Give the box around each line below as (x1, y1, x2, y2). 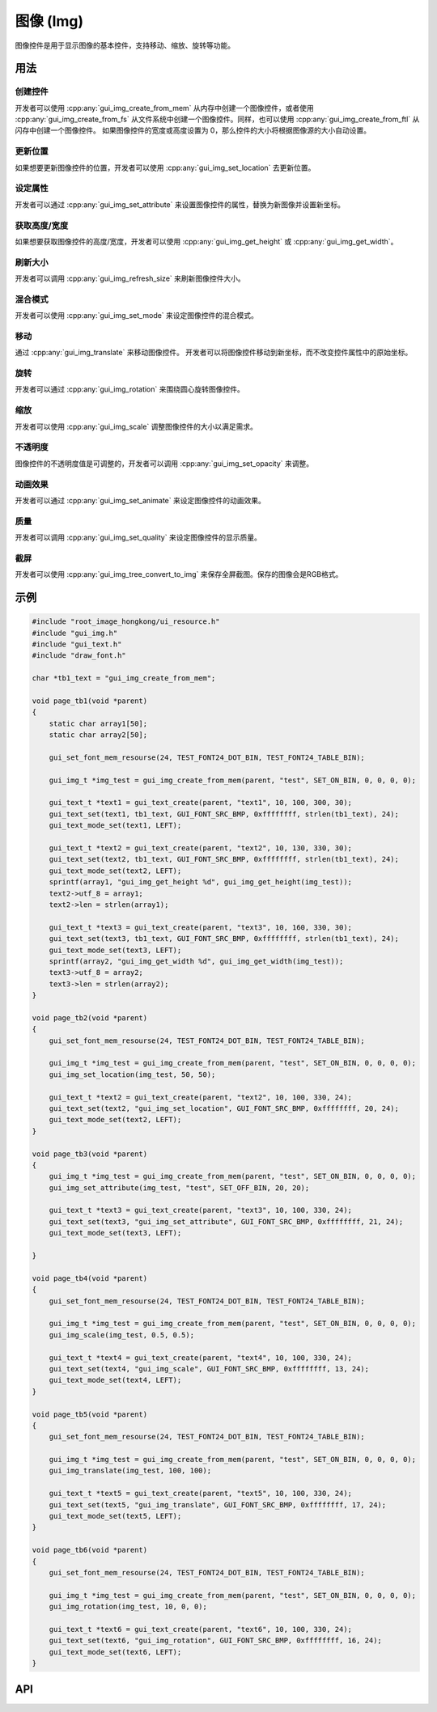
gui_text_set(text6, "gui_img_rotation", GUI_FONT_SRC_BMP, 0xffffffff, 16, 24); (49, 1636, 382, 1646)
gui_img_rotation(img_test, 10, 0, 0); (49, 1602, 208, 1612)
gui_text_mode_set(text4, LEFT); (49, 1375, 182, 1385)
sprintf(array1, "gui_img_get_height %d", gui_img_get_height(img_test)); (49, 878, 352, 887)
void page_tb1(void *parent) (32, 696, 148, 706)
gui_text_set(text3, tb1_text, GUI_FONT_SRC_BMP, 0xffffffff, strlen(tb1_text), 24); (49, 934, 400, 943)
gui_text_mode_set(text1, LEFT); (49, 821, 182, 830)
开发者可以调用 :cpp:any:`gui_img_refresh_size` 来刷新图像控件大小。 (15, 273, 246, 283)
